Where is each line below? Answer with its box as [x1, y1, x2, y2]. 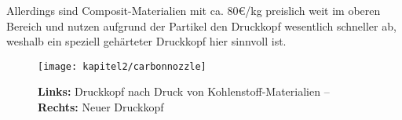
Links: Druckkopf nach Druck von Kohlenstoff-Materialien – [38, 83, 330, 100]
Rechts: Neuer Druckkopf [38, 99, 164, 115]
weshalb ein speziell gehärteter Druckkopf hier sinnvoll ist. [6, 33, 287, 49]
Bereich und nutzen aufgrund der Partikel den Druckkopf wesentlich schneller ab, [6, 17, 397, 34]
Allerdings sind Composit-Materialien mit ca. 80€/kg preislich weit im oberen [6, 2, 381, 18]
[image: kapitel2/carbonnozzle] [38, 60, 206, 72]
